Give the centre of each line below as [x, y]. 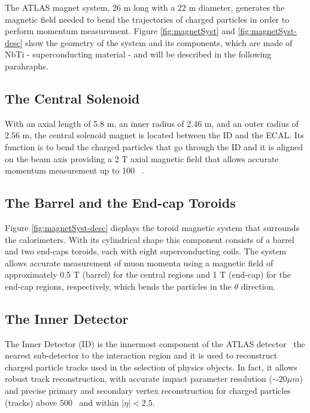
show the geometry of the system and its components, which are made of [159, 42]
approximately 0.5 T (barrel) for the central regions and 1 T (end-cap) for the [148, 274]
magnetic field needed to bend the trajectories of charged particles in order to [147, 19]
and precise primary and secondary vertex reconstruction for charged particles [148, 391]
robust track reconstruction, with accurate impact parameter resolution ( [139, 379]
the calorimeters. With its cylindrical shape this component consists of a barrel [150, 239]
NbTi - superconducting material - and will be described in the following [138, 54]
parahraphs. [27, 66]
